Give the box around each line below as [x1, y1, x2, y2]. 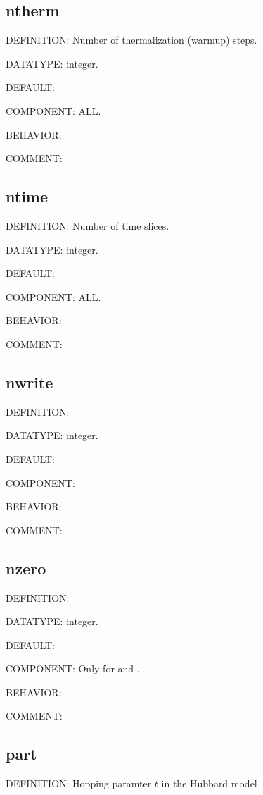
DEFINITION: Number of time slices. [6, 218, 169, 233]
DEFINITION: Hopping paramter [6, 776, 152, 791]
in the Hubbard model [161, 776, 257, 791]
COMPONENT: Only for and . [6, 661, 140, 676]
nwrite [6, 371, 53, 393]
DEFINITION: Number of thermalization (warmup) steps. [6, 32, 257, 47]
